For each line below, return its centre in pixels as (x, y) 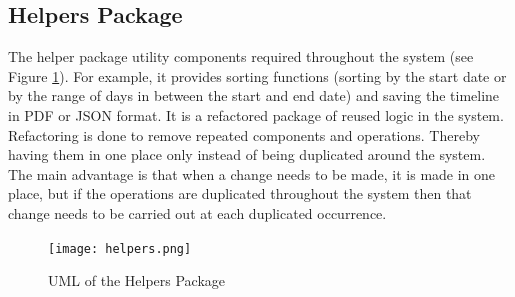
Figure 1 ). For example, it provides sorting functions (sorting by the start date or (257, 75)
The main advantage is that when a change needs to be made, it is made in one (252, 173)
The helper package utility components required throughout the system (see (241, 56)
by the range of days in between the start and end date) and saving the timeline (254, 95)
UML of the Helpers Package (137, 280)
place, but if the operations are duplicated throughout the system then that (240, 193)
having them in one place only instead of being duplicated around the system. (247, 154)
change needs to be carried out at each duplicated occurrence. (197, 212)
